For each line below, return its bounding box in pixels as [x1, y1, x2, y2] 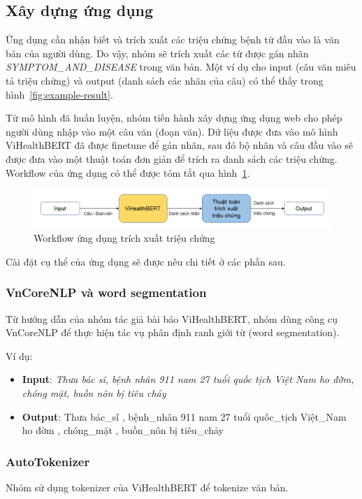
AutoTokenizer [6, 452, 90, 470]
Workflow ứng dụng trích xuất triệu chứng [34, 231, 215, 245]
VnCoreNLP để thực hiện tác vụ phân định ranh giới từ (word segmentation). [6, 325, 340, 340]
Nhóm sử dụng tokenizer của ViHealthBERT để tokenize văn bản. [6, 480, 289, 494]
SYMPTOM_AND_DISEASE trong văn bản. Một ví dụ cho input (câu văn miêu [6, 59, 356, 74]
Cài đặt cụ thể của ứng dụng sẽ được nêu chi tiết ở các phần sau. [6, 254, 286, 268]
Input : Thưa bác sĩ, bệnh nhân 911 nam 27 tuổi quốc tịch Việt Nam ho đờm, [22, 372, 354, 386]
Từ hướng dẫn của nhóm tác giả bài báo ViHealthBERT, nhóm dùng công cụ [6, 311, 338, 326]
